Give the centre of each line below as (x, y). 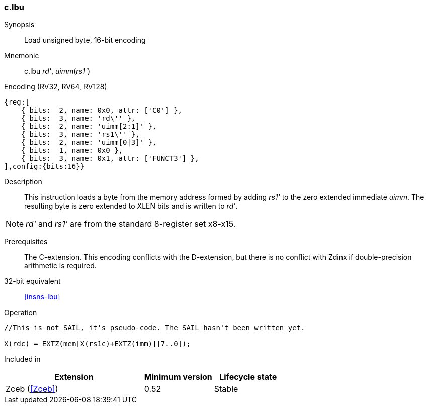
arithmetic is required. (60, 266)
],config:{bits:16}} (45, 167)
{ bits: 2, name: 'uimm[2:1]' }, (89, 126)
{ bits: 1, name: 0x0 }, (72, 150)
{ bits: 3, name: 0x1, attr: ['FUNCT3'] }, (110, 159)
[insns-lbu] (42, 297)
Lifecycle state (248, 377)
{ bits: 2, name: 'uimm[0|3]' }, (89, 142)
